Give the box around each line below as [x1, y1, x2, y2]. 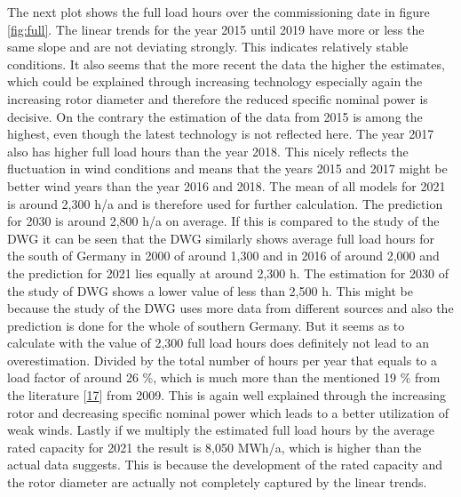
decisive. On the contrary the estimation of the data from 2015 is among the [7, 107, 423, 125]
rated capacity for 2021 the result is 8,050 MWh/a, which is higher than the [7, 437, 422, 456]
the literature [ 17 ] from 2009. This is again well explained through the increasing [7, 386, 446, 405]
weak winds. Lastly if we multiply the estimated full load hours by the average [7, 421, 434, 439]
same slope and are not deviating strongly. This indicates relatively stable [7, 37, 409, 56]
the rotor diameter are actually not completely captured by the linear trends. [7, 473, 427, 492]
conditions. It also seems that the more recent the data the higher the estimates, [7, 54, 445, 73]
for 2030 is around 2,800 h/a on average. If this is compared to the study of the [7, 212, 440, 230]
